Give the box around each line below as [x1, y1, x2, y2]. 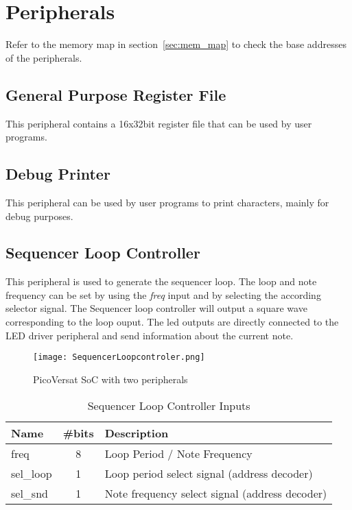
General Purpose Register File [5, 84, 226, 105]
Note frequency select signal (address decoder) [104, 485, 327, 501]
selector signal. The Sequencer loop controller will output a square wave [5, 301, 307, 315]
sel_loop [11, 465, 52, 481]
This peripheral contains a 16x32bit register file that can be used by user [5, 116, 312, 130]
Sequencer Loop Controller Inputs [87, 397, 250, 413]
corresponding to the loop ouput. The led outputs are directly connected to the [5, 315, 339, 329]
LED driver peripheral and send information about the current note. [5, 328, 294, 342]
